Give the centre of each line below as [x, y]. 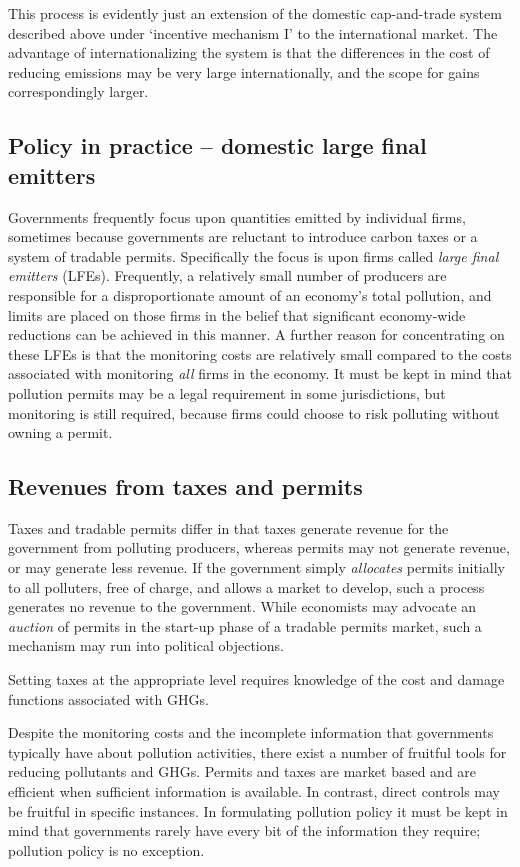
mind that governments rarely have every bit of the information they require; [244, 830]
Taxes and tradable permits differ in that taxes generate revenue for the [228, 527]
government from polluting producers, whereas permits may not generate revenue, [259, 547]
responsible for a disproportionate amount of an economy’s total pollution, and [250, 294]
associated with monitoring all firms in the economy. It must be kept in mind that [260, 373]
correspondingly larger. [78, 91]
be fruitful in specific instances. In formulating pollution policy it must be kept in [258, 810]
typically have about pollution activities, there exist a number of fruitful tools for [257, 751]
